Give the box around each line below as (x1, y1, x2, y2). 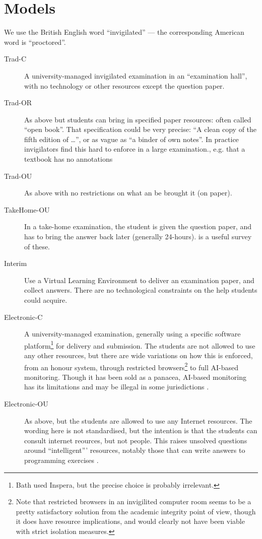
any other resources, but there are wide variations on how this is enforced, (24, 350, 253, 361)
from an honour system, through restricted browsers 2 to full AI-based (24, 360, 239, 372)
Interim (4, 258, 27, 268)
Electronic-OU (4, 398, 48, 409)
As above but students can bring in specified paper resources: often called (24, 114, 251, 124)
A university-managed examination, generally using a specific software (24, 328, 241, 339)
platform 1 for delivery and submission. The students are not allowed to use (24, 339, 255, 351)
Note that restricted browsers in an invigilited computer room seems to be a (16, 496, 251, 507)
